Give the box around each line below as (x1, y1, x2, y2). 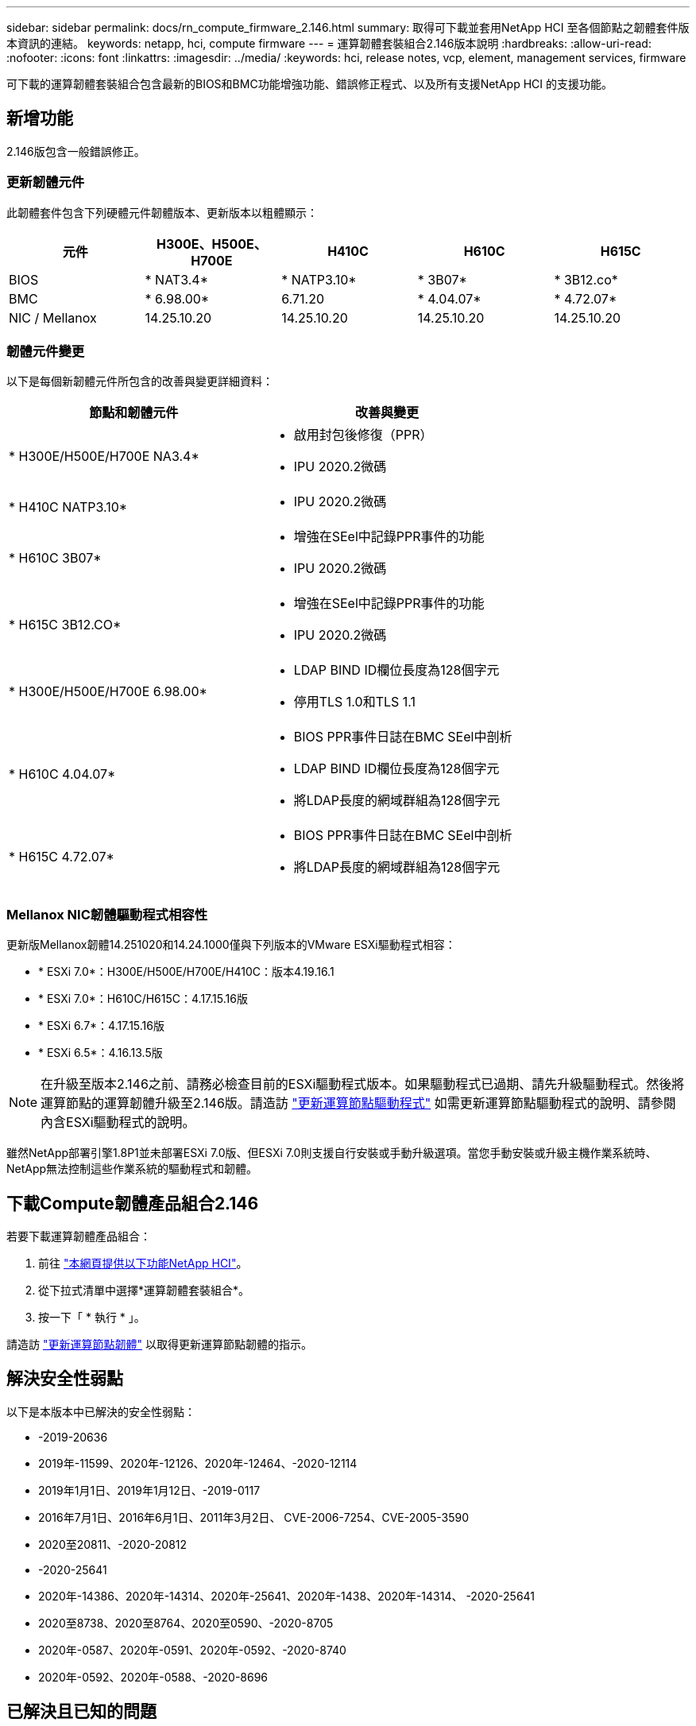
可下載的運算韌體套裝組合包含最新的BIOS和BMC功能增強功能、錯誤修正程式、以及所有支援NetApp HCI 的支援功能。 (6, 77, 613, 91)
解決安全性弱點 (6, 1368, 123, 1389)
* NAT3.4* (145, 271, 208, 288)
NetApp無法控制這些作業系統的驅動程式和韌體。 (6, 1162, 258, 1176)
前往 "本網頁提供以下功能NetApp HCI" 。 (38, 1256, 248, 1270)
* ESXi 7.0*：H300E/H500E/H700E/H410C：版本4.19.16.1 (38, 965, 334, 979)
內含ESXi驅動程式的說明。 (41, 1114, 195, 1131)
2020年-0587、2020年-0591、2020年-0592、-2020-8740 (38, 1643, 346, 1657)
